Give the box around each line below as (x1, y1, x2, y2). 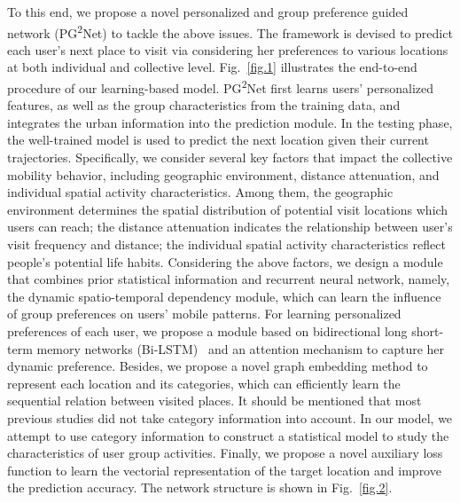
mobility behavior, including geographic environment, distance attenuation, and (7, 165, 440, 184)
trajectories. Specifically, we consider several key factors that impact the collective (7, 148, 453, 167)
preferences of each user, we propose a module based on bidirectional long (7, 322, 408, 340)
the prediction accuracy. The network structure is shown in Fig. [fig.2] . (7, 478, 393, 497)
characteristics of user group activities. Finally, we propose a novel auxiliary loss (7, 444, 443, 462)
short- (411, 322, 444, 340)
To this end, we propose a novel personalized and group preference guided (7, 3, 409, 20)
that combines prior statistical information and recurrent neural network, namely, (7, 270, 450, 288)
